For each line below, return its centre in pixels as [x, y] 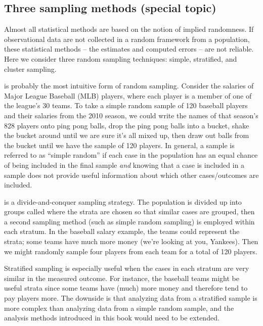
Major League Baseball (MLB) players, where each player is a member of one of [128, 95]
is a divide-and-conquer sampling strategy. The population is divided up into [123, 201]
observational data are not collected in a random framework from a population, [127, 39]
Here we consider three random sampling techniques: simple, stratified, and [121, 58]
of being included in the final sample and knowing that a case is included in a [124, 165]
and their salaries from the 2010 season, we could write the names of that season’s [131, 115]
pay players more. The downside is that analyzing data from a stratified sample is [131, 298]
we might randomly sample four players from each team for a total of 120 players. [131, 251]
